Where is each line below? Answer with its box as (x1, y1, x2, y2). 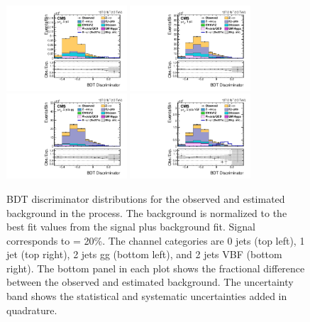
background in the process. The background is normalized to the (6, 205, 287, 220)
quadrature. (6, 302, 57, 317)
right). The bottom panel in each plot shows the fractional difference (6, 260, 305, 275)
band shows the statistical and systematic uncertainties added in (6, 289, 287, 304)
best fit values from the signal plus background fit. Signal (6, 219, 255, 234)
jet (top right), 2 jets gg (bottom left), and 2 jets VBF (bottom (6, 247, 282, 262)
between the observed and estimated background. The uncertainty (6, 274, 294, 289)
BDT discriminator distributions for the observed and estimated (6, 191, 285, 206)
